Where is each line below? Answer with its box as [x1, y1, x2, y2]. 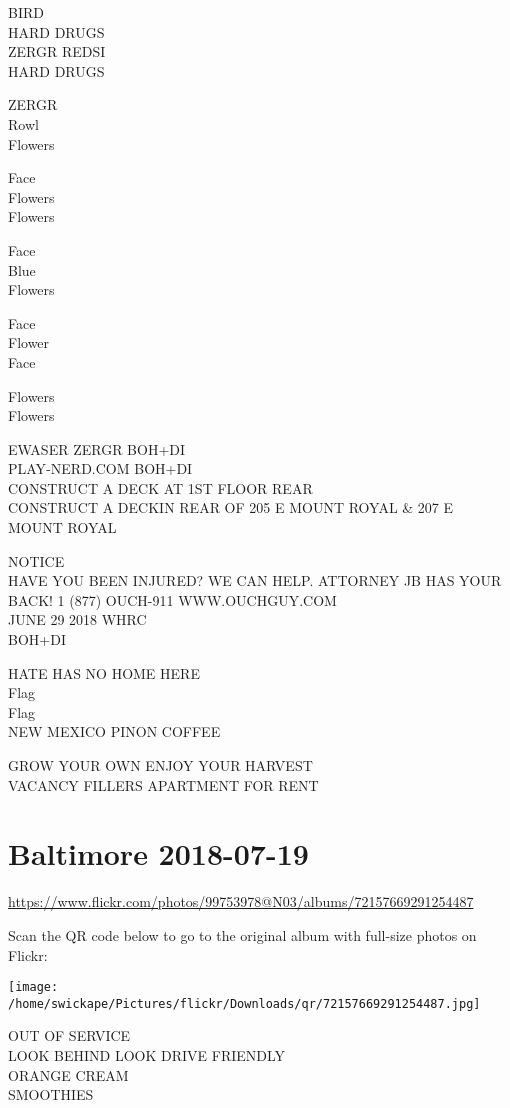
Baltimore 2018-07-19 [8, 833, 309, 874]
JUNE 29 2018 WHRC [8, 609, 147, 630]
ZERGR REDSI [8, 41, 106, 62]
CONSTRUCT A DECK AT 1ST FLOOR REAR [8, 477, 313, 498]
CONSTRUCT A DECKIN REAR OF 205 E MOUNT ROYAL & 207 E [8, 497, 454, 518]
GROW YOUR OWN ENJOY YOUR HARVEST [8, 755, 313, 775]
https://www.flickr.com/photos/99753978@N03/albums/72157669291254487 [8, 891, 474, 912]
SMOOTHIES [8, 1084, 94, 1105]
